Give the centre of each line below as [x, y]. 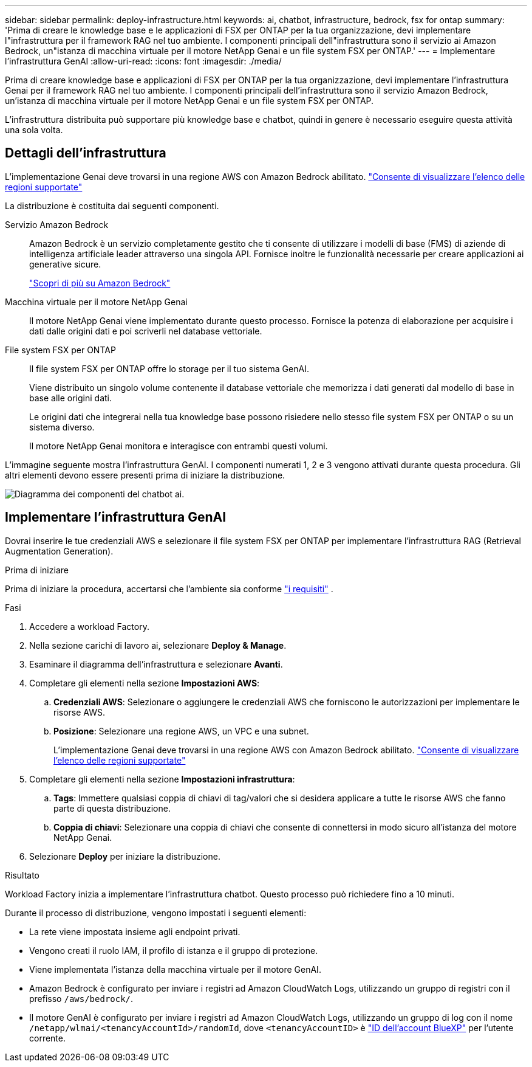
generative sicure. [65, 264]
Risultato [22, 875]
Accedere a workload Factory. [89, 626]
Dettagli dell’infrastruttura [86, 153]
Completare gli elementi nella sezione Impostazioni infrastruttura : [162, 779]
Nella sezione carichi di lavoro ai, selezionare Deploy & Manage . [158, 645]
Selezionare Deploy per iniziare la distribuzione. [125, 856]
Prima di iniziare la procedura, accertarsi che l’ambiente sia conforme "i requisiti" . [169, 589]
